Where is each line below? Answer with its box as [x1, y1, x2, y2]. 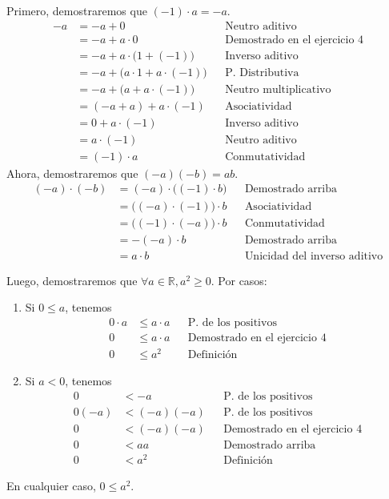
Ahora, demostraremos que [6, 164, 138, 181]
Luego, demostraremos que [6, 272, 138, 288]
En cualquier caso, [6, 477, 96, 493]
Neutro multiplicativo [225, 83, 331, 95]
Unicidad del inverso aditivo [244, 250, 383, 262]
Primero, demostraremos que [6, 2, 147, 18]
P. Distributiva [225, 66, 299, 78]
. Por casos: [211, 272, 267, 288]
